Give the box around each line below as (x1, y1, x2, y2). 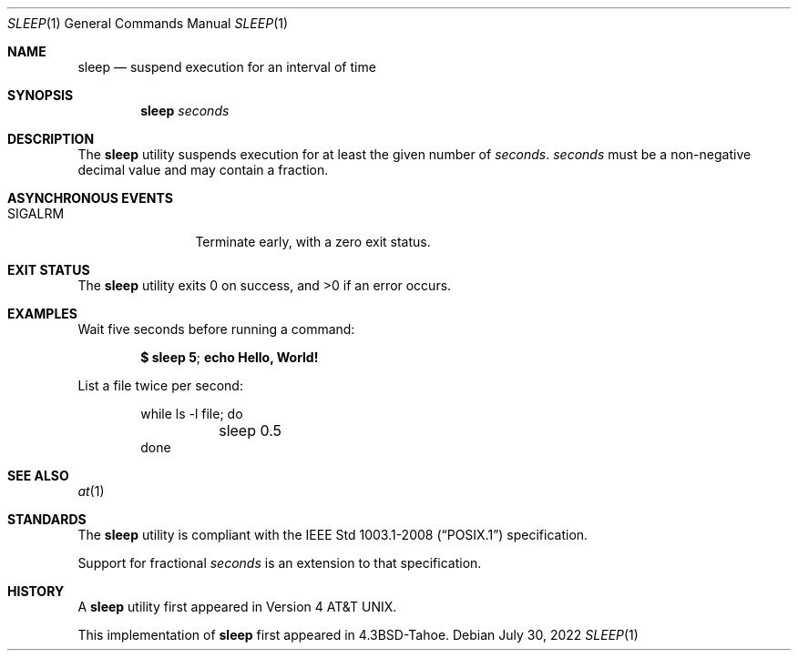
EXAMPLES (7, 306, 77, 321)
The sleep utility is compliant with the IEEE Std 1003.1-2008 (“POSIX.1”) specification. (77, 527, 588, 542)
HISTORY (7, 583, 65, 599)
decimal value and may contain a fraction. (77, 162, 329, 177)
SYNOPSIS (7, 87, 74, 103)
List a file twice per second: (77, 378, 243, 393)
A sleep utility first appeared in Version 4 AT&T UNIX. (77, 599, 397, 614)
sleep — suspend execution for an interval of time (77, 59, 376, 75)
